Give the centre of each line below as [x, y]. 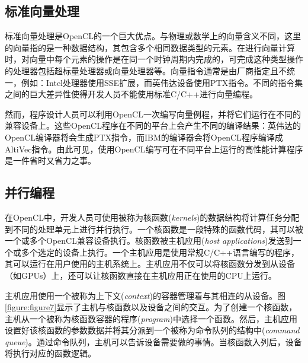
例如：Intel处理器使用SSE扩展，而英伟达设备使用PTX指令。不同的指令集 [162, 82]
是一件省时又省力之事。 [50, 160]
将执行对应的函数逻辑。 [50, 353]
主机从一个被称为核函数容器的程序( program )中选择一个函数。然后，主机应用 [151, 318]
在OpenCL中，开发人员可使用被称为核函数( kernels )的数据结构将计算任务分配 [152, 217]
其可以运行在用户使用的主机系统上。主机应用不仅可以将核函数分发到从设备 [150, 264]
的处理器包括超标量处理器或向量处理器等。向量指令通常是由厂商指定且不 [146, 70]
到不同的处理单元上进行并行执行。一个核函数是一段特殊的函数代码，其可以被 [154, 229]
